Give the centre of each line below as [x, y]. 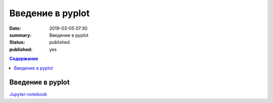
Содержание [24, 59]
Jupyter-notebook [28, 94]
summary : [20, 35]
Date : [15, 28]
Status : [17, 42]
